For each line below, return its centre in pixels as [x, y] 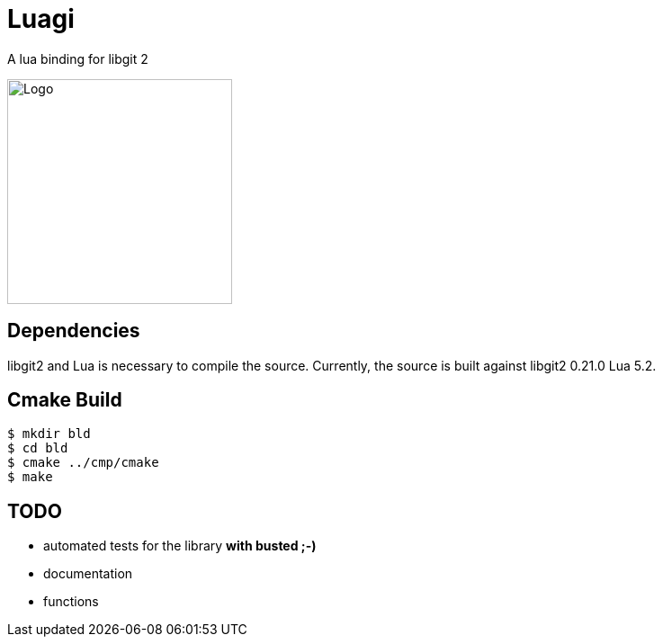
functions [71, 602]
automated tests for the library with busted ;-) [180, 546]
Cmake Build [65, 400]
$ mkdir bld [49, 434]
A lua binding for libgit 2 [78, 58]
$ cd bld [38, 448]
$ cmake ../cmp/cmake [83, 463]
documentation [88, 574]
